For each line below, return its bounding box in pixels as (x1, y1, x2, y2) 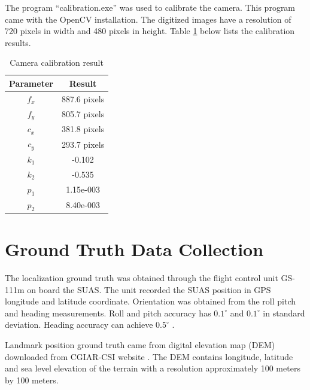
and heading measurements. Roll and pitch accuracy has (5, 306, 211, 319)
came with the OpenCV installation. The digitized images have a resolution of (5, 13, 291, 25)
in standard (263, 306, 305, 319)
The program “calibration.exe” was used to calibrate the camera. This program (5, 1, 296, 13)
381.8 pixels (61, 123, 105, 135)
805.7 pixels (61, 108, 105, 120)
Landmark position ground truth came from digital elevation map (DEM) (5, 339, 275, 351)
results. (5, 36, 31, 48)
